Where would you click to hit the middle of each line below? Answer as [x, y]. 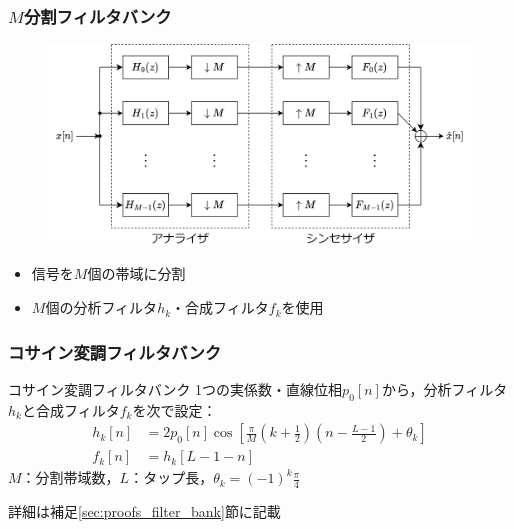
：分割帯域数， [70, 477]
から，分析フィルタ [444, 388]
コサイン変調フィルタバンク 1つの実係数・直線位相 [175, 388]
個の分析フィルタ [101, 307]
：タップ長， [171, 477]
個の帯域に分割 [136, 273]
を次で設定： [174, 409]
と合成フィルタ [70, 409]
